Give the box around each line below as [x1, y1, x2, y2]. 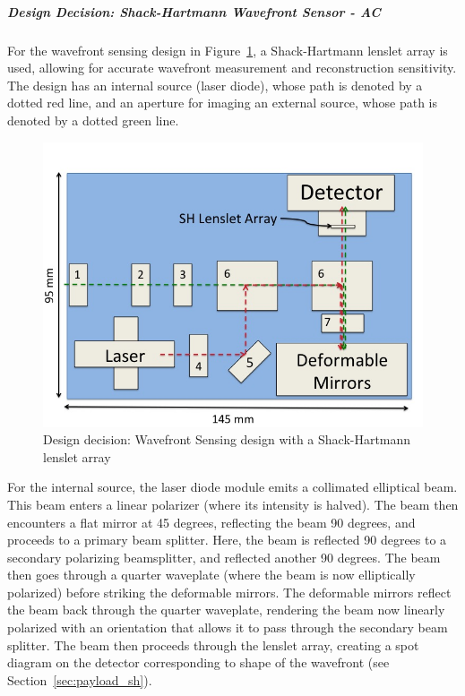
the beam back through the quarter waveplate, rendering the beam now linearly [7, 600, 445, 619]
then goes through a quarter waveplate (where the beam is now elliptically [7, 565, 416, 584]
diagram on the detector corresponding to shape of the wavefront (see [7, 653, 390, 672]
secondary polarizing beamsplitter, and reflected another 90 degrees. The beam [7, 547, 441, 566]
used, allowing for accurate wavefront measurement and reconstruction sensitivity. [7, 58, 457, 77]
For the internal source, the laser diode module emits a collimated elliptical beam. [7, 477, 458, 496]
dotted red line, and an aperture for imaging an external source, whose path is [7, 93, 437, 112]
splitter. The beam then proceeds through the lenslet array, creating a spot [7, 635, 419, 654]
